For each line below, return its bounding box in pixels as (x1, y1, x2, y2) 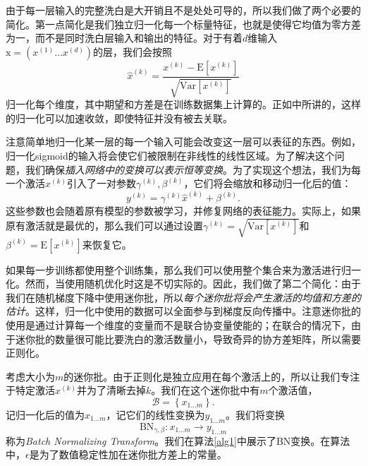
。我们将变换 (225, 407, 285, 422)
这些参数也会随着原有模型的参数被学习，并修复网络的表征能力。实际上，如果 (6, 203, 361, 218)
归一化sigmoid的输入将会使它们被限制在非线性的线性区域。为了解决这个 (6, 148, 335, 162)
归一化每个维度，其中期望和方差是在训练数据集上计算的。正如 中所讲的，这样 (6, 97, 361, 112)
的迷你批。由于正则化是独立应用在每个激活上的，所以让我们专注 (63, 369, 360, 383)
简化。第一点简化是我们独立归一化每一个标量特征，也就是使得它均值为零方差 (6, 16, 361, 31)
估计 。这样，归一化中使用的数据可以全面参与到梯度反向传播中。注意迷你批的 (6, 304, 361, 318)
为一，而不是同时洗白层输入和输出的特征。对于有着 (6, 30, 243, 45)
